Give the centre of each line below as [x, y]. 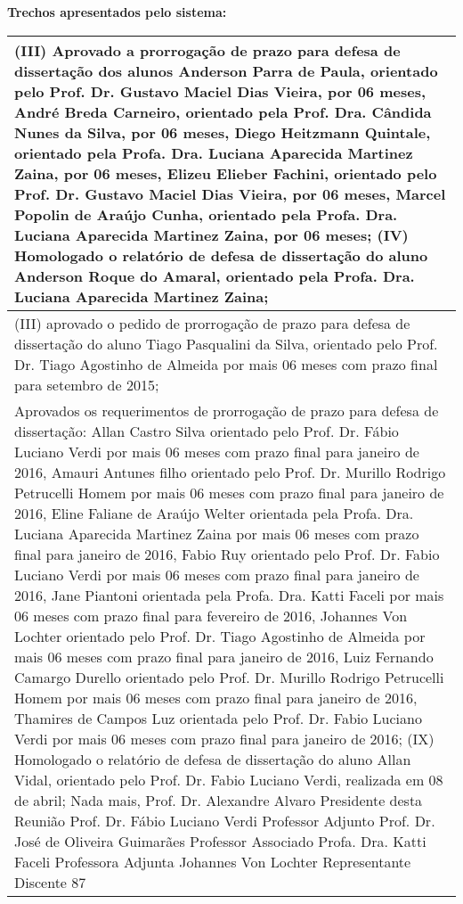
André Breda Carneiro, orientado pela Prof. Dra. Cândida [223, 111]
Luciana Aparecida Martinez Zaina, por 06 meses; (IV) [211, 234]
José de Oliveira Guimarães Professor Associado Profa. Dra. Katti [220, 841]
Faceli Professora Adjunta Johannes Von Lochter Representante [213, 861]
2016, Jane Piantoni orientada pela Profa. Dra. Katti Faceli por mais [229, 595]
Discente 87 [50, 882]
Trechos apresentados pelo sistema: [117, 12]
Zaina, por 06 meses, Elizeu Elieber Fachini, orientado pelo [226, 173]
